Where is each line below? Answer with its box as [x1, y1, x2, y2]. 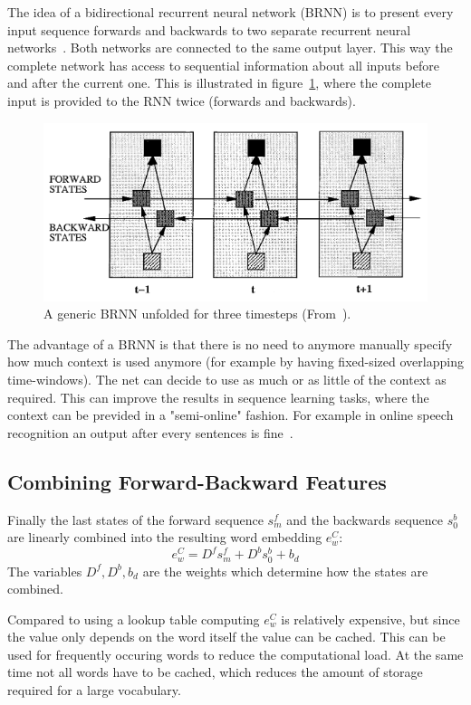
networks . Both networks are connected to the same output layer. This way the [7, 38, 453, 57]
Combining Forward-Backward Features [7, 467, 387, 495]
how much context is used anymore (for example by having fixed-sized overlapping [7, 352, 464, 371]
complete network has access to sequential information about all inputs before [7, 55, 439, 74]
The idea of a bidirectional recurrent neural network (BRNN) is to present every [7, 3, 454, 21]
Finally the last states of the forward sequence [7, 510, 264, 529]
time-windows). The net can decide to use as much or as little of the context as [7, 370, 447, 389]
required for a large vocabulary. [7, 681, 181, 700]
